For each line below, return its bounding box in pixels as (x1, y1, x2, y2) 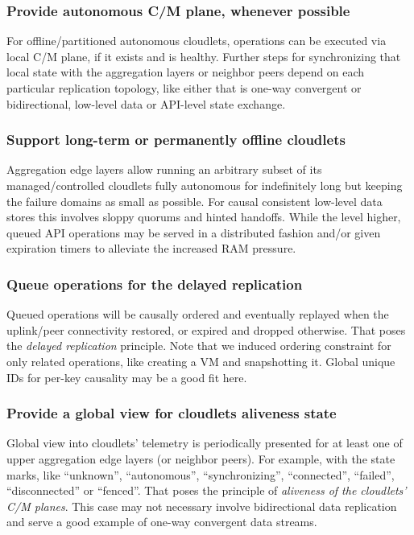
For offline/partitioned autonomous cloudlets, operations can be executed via (6, 32, 387, 49)
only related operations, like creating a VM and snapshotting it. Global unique (6, 352, 395, 369)
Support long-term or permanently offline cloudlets (6, 130, 346, 150)
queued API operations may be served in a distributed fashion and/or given (6, 224, 381, 241)
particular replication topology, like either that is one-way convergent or (6, 80, 362, 96)
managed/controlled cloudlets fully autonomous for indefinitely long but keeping (6, 177, 403, 193)
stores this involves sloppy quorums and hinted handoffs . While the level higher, (6, 208, 401, 225)
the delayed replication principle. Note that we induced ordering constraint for (6, 337, 391, 354)
